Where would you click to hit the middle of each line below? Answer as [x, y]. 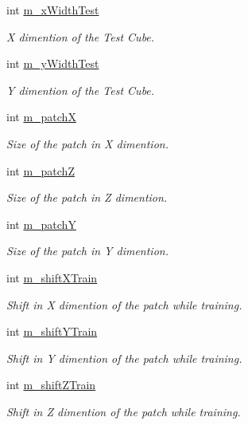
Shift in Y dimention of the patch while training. [124, 358]
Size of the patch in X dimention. [87, 143]
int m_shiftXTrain [52, 277]
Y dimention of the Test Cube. [81, 90]
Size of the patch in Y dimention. [87, 251]
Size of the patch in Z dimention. [87, 197]
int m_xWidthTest [53, 10]
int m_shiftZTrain [51, 385]
